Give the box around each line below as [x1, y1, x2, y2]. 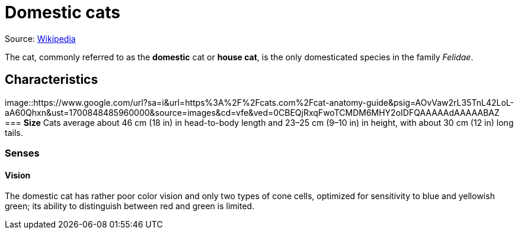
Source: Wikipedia [5, 33, 76, 44]
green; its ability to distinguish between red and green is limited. [5, 201, 255, 212]
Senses [5, 147, 40, 159]
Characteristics [5, 72, 98, 87]
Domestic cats [5, 2, 120, 22]
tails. [5, 127, 23, 138]
